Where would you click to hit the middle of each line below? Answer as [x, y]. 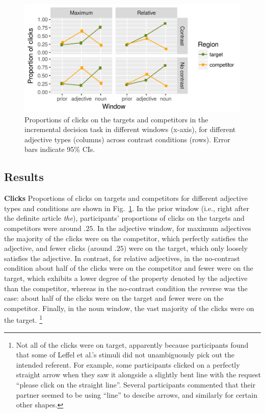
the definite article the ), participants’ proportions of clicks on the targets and [124, 218]
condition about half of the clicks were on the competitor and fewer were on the [129, 268]
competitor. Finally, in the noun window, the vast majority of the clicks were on [129, 308]
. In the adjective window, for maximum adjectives [172, 228]
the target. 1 [23, 319]
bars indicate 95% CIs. [60, 149]
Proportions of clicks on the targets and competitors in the [116, 119]
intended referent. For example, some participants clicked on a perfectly [128, 364]
